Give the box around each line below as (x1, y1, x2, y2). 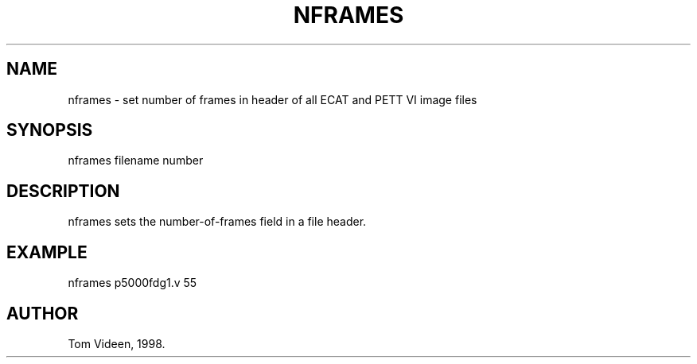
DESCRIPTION (6, 180, 120, 201)
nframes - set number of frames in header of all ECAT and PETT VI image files (68, 92, 477, 106)
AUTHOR (6, 303, 79, 323)
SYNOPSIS (6, 120, 93, 141)
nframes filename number (68, 153, 204, 168)
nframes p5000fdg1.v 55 (68, 276, 197, 290)
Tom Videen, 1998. (68, 336, 165, 350)
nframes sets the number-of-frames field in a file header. (68, 215, 367, 229)
